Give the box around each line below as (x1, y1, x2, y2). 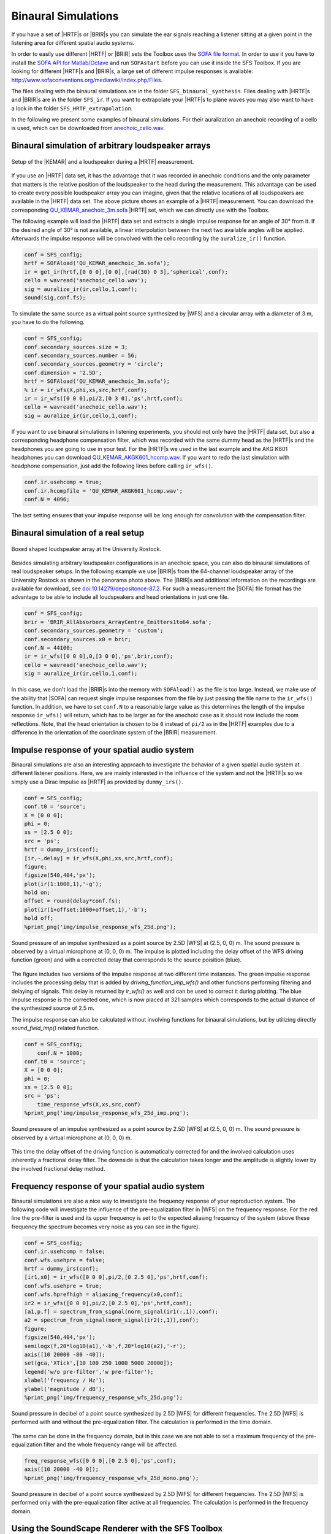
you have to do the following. (11, 318, 85, 326)
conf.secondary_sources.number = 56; (24, 352, 138, 359)
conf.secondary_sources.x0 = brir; (24, 636, 131, 642)
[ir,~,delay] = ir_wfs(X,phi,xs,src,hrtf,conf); (24, 855, 173, 861)
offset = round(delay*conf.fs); (24, 898, 122, 904)
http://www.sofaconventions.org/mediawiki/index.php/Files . (11, 76, 162, 83)
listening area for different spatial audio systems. (11, 39, 135, 46)
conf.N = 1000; (37, 1049, 83, 1057)
